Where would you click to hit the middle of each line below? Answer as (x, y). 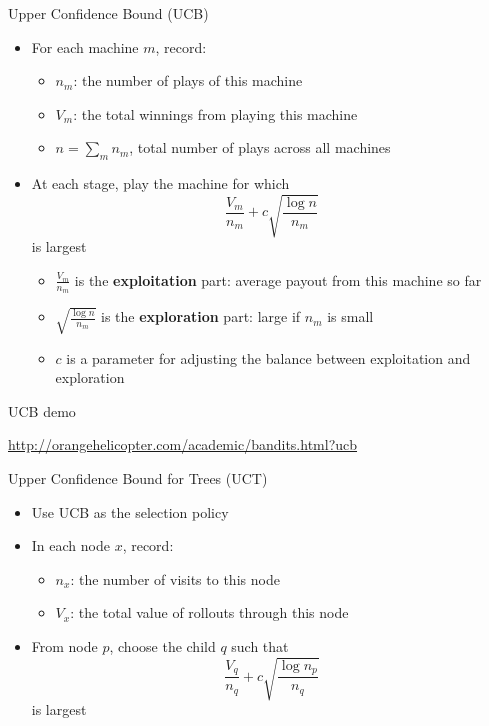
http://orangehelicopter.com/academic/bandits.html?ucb (183, 444)
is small (350, 316)
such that (260, 646)
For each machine (85, 46)
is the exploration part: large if (200, 316)
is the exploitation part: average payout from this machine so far (278, 279)
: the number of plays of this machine (188, 80)
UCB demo (42, 410)
